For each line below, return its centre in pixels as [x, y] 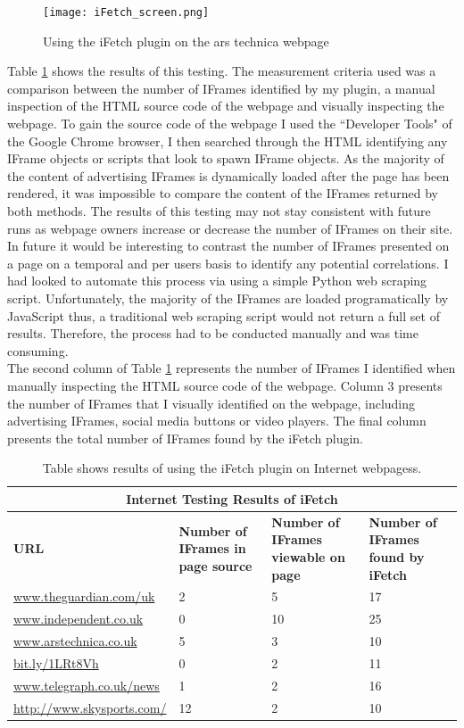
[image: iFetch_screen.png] [126, 12]
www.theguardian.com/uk [84, 596]
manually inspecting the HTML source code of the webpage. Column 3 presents [225, 385]
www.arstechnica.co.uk [75, 641]
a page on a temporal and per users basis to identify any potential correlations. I [228, 263]
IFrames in [212, 548]
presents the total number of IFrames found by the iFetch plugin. [185, 438]
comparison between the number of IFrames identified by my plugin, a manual [221, 88]
